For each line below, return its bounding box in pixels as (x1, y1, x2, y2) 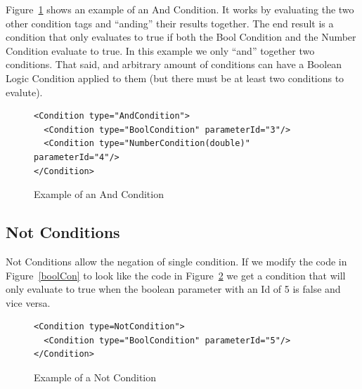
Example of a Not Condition (34, 370, 157, 385)
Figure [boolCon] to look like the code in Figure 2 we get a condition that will (6, 268, 346, 282)
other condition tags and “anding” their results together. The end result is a (6, 15, 334, 30)
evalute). (6, 84, 43, 99)
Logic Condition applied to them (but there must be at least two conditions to (6, 70, 344, 85)
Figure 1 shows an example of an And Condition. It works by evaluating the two (6, 2, 354, 16)
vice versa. (6, 295, 51, 310)
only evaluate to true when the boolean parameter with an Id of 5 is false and (6, 282, 341, 296)
